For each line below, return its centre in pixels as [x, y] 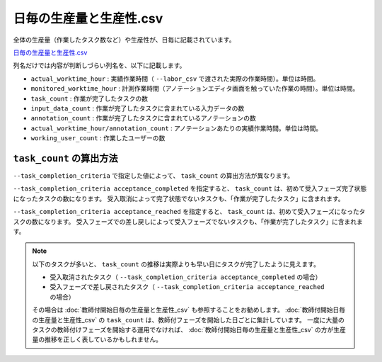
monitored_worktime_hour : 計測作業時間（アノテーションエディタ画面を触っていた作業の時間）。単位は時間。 [195, 89]
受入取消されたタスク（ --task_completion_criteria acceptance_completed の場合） [186, 277]
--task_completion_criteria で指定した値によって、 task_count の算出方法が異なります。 [154, 175]
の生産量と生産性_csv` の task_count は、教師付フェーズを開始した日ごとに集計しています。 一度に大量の [188, 319]
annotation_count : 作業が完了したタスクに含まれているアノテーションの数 [143, 118]
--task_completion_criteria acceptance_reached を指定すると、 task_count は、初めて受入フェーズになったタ [189, 212]
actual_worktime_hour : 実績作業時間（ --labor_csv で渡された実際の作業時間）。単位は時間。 [175, 79]
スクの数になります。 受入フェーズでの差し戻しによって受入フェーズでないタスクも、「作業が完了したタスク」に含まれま [188, 221]
